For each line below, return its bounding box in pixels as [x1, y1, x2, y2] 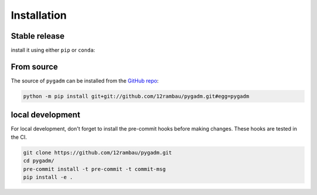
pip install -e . [23, 174, 73, 180]
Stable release [11, 31, 65, 41]
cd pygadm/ [23, 158, 55, 164]
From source [11, 61, 58, 71]
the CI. [11, 134, 27, 141]
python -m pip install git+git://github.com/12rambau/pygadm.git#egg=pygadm [23, 93, 249, 100]
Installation [11, 9, 67, 22]
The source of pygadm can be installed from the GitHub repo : [11, 77, 159, 84]
